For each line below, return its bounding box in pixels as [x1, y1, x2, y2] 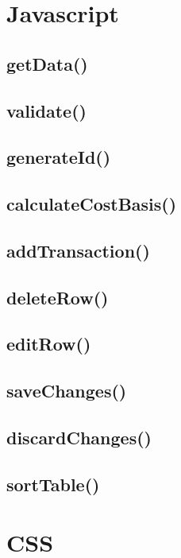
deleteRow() [6, 285, 109, 309]
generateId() [6, 145, 111, 169]
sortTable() [6, 471, 100, 496]
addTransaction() [6, 238, 150, 262]
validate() [6, 98, 87, 122]
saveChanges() [6, 378, 127, 403]
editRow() [6, 331, 91, 356]
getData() [6, 51, 88, 76]
